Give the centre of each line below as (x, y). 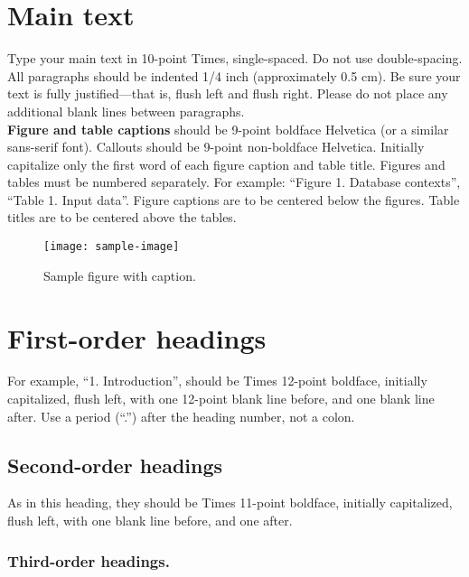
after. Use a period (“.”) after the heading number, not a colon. (181, 416)
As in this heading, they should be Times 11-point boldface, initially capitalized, (230, 503)
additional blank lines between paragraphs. (126, 111)
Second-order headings (115, 465)
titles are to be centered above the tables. (122, 217)
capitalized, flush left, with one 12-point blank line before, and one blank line (221, 399)
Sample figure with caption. (120, 275)
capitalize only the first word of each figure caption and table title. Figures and (226, 164)
